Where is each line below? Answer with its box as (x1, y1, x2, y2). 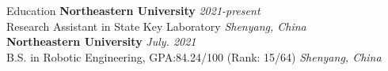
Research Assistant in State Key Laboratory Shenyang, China (6, 17, 306, 34)
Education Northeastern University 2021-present (6, 2, 261, 18)
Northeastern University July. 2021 (6, 33, 196, 50)
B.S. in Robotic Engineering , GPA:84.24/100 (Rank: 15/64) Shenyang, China (6, 48, 382, 65)
